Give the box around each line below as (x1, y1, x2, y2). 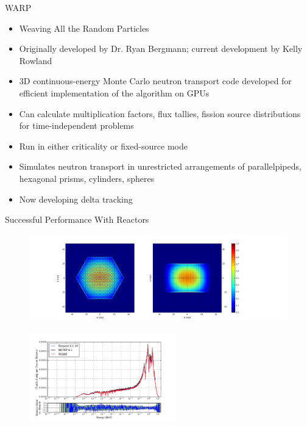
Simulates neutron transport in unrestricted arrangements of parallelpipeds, (19, 160, 302, 173)
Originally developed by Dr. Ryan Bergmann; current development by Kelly (19, 42, 303, 55)
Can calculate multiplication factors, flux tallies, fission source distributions (19, 107, 301, 120)
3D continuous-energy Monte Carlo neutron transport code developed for (19, 74, 292, 87)
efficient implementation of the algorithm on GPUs (19, 86, 210, 99)
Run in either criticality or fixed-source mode (19, 139, 188, 152)
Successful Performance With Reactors (5, 213, 149, 226)
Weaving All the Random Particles (19, 21, 149, 34)
